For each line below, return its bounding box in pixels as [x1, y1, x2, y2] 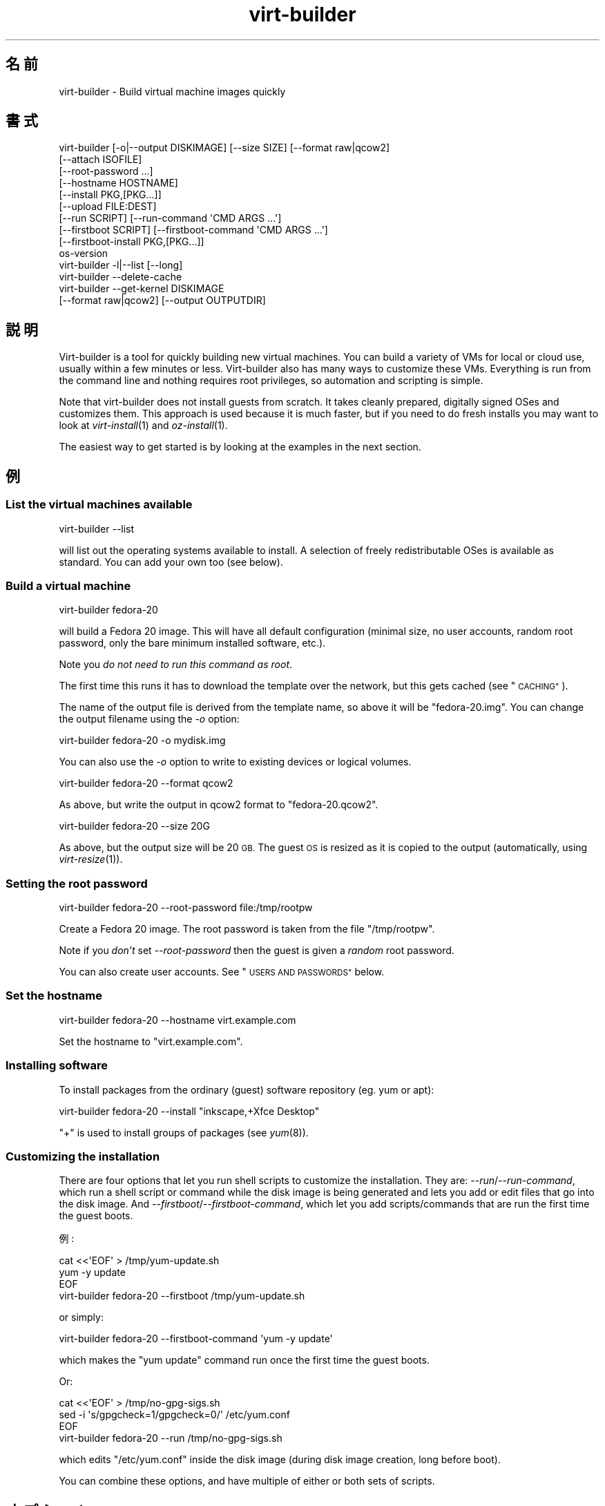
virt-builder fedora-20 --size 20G [59, 820, 210, 832]
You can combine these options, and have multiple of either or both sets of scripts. [59, 1475, 435, 1487]
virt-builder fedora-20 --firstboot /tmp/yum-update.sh [59, 1290, 305, 1302]
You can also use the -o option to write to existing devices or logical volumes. [59, 756, 412, 768]
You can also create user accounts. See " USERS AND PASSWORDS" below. [59, 966, 385, 978]
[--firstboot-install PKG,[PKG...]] [59, 236, 204, 248]
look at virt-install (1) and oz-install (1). [59, 419, 228, 432]
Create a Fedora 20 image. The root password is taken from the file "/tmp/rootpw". [59, 923, 435, 935]
